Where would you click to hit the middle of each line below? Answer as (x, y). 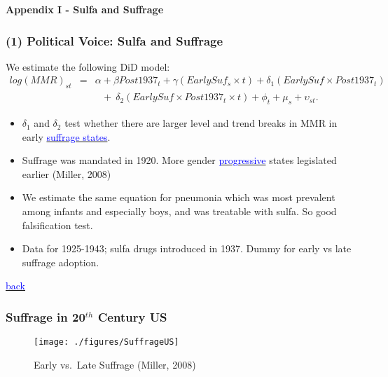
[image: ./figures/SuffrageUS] (106, 342)
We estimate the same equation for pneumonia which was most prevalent (179, 197)
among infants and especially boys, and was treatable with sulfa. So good (179, 211)
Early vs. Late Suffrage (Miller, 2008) (115, 364)
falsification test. (57, 225)
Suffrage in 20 (46, 316)
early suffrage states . (66, 136)
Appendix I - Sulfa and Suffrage (85, 9)
